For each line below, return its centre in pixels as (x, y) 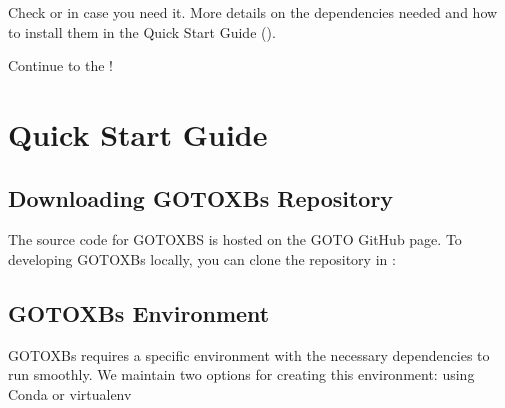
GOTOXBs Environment (139, 312)
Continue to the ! (61, 65)
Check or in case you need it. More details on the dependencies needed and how (253, 12)
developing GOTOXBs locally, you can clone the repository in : (202, 258)
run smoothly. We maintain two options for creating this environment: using (241, 374)
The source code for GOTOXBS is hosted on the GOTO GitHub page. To (235, 239)
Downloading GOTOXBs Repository (201, 197)
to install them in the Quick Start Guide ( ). (142, 31)
